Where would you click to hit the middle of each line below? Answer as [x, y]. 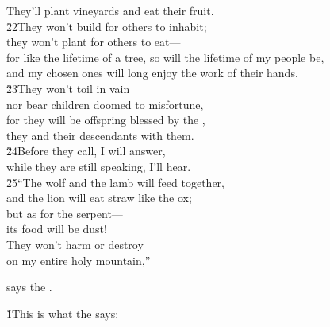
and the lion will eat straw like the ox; [99, 198]
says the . [29, 287]
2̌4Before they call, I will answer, [86, 151]
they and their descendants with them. [100, 135]
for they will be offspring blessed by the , [106, 120]
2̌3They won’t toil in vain [68, 88]
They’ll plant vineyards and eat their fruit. [110, 10]
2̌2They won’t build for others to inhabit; [107, 26]
